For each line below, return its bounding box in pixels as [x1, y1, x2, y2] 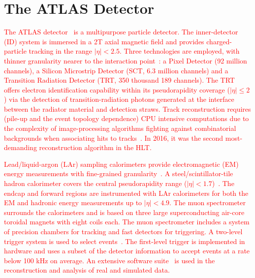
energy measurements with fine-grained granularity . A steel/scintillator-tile [4, 168, 233, 179]
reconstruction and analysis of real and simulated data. [4, 265, 170, 275]
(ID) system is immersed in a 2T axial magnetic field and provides [4, 36, 204, 46]
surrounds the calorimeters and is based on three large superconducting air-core [4, 207, 245, 217]
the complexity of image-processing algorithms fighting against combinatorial [4, 123, 236, 133]
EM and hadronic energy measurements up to [4, 197, 142, 208]
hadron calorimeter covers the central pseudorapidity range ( [4, 178, 187, 188]
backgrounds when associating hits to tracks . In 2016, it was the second [4, 132, 223, 143]
